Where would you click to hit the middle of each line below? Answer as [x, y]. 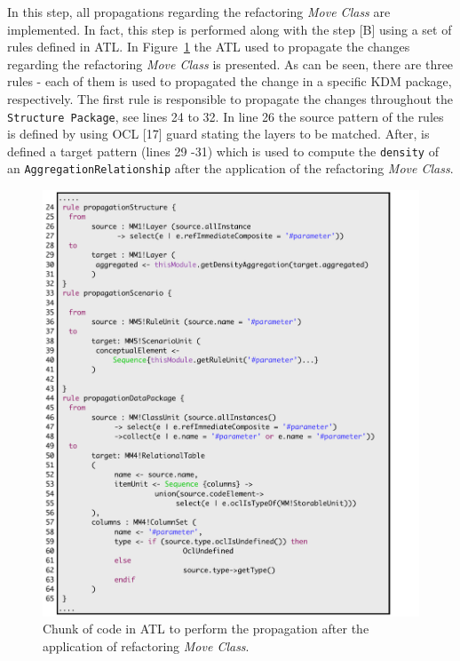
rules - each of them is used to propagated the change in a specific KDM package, [230, 81]
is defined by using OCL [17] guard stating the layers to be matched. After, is [218, 134]
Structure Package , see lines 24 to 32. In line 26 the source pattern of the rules [226, 116]
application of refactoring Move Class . [146, 646]
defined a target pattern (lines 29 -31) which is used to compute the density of [223, 151]
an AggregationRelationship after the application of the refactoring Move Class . [230, 168]
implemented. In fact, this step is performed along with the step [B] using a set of [230, 29]
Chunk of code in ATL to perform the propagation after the [206, 629]
